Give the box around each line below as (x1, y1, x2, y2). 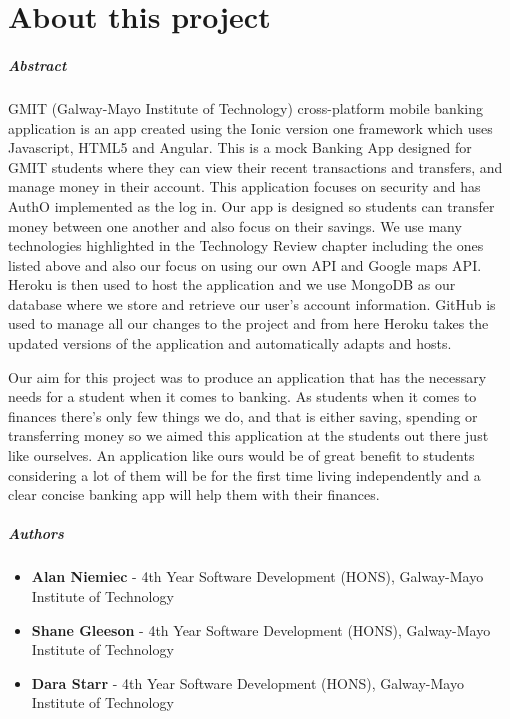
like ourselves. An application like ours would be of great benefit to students (8, 445, 475, 466)
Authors (8, 523, 64, 544)
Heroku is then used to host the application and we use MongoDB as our (8, 274, 456, 295)
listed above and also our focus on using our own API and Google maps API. (8, 254, 482, 275)
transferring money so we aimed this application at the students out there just (8, 425, 489, 446)
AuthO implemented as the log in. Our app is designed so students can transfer (8, 195, 495, 216)
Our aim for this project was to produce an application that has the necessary (8, 366, 487, 387)
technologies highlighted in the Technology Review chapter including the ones (8, 235, 484, 256)
